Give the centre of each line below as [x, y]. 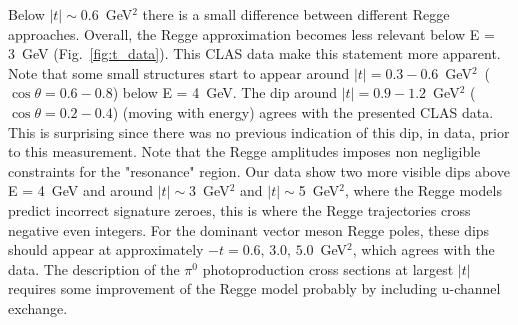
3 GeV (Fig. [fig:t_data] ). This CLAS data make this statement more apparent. [254, 53]
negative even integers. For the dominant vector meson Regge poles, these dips [249, 229]
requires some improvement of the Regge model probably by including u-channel [254, 288]
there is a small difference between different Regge [296, 14]
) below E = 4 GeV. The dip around [225, 92]
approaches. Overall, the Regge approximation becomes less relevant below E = [251, 33]
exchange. [38, 307]
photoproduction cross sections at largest [328, 268]
